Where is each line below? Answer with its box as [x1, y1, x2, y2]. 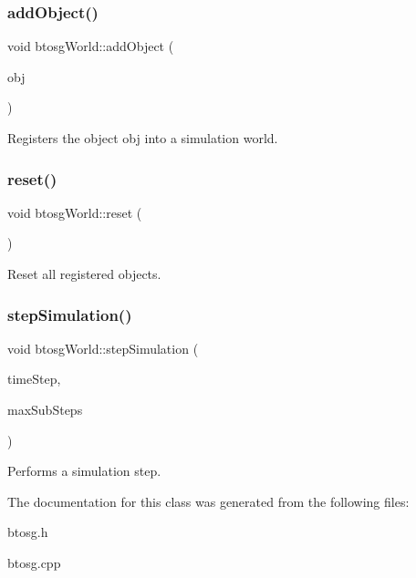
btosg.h [7, 522, 48, 542]
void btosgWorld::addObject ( [7, 36, 174, 56]
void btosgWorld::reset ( [7, 202, 142, 222]
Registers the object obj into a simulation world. [7, 129, 278, 147]
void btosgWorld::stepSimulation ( [7, 338, 199, 357]
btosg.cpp [7, 552, 61, 572]
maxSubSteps [7, 400, 83, 418]
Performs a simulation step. [7, 461, 161, 480]
